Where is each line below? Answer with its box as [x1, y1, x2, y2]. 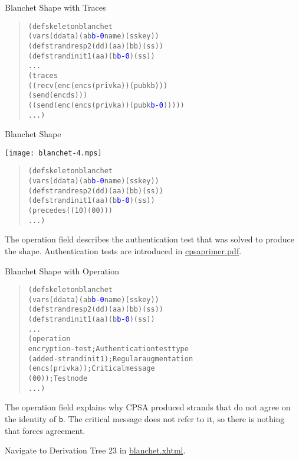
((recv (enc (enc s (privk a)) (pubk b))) [28, 81, 168, 90]
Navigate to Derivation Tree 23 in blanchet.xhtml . [5, 444, 186, 456]
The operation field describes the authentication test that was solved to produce [5, 233, 294, 245]
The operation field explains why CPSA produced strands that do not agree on [5, 401, 291, 413]
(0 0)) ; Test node [28, 374, 88, 383]
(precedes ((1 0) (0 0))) [28, 206, 113, 215]
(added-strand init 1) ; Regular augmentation [28, 354, 193, 363]
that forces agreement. [5, 424, 86, 436]
